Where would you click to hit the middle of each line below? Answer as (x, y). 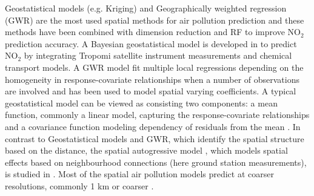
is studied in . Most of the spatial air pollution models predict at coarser (139, 174)
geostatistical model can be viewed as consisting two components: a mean (141, 103)
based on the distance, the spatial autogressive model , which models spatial (146, 150)
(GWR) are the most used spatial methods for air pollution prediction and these (155, 20)
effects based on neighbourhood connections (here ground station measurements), (156, 162)
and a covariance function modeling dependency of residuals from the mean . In (153, 126)
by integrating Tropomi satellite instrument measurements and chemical (158, 55)
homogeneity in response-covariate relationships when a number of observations (152, 79)
